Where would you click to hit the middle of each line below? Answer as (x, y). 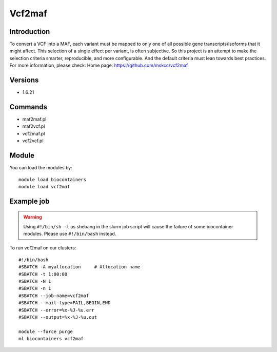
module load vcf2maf (44, 187)
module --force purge (46, 331)
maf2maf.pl (34, 119)
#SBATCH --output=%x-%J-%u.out (58, 317)
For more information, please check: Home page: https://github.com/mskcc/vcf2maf (99, 65)
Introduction (30, 32)
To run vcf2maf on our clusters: (43, 248)
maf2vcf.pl (34, 126)
